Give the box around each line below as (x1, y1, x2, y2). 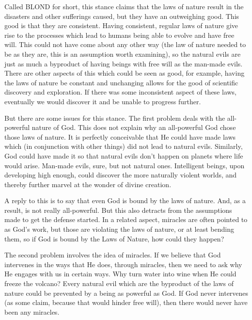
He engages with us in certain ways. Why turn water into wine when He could (4, 269, 236, 279)
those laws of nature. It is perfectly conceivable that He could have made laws (4, 131, 236, 142)
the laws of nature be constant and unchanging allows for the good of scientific (4, 77, 238, 87)
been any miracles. (4, 306, 60, 317)
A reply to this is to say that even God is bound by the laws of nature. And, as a (4, 195, 246, 206)
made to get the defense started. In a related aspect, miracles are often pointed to (4, 214, 248, 224)
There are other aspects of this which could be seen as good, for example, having (4, 68, 245, 78)
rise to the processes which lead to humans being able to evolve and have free (4, 30, 235, 40)
